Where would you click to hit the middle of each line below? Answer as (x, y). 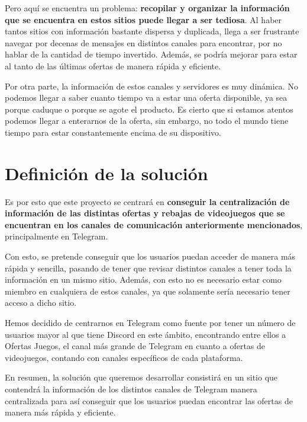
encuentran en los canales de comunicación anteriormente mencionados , (154, 224)
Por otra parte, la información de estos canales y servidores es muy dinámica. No (151, 86)
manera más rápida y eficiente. (60, 412)
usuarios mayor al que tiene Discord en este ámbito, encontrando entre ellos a (146, 334)
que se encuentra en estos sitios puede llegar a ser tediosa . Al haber (143, 19)
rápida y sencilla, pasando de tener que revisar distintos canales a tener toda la (148, 268)
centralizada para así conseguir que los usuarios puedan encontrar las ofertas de (149, 400)
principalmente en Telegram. (56, 236)
